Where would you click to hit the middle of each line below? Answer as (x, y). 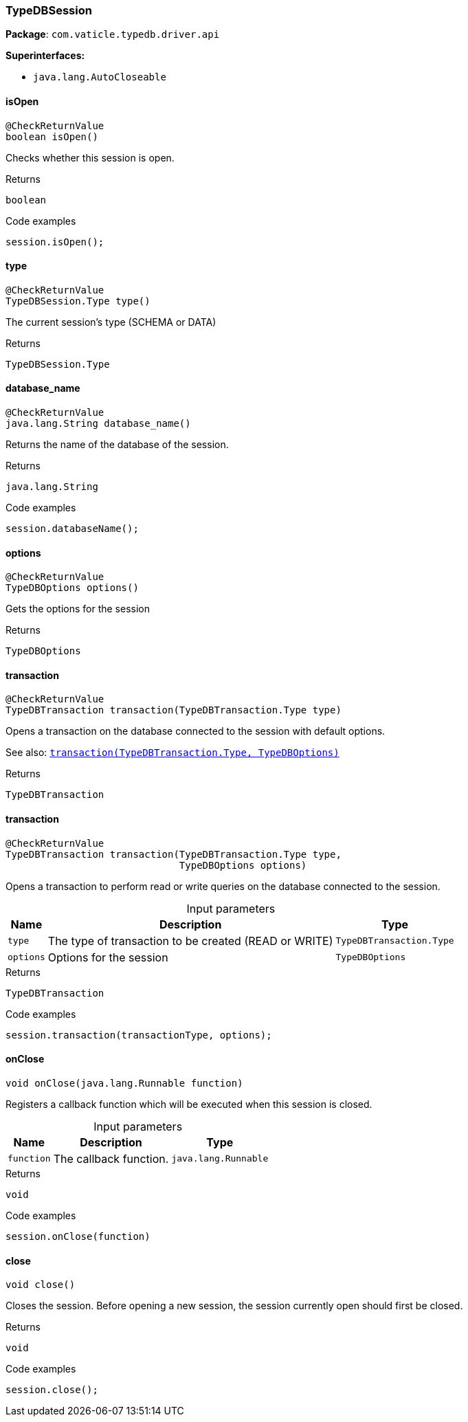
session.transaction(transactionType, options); (139, 1035)
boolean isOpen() (52, 136)
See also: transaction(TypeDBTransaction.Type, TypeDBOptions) (172, 753)
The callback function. (111, 1158)
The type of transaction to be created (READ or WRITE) (190, 941)
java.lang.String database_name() (98, 424)
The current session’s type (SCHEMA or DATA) (111, 322)
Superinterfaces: (45, 56)
